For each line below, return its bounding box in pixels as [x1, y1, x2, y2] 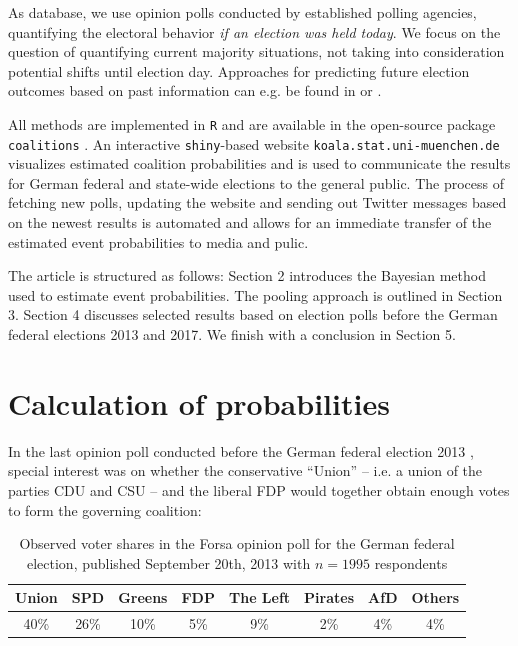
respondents [374, 552, 448, 573]
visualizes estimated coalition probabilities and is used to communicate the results [8, 153, 511, 174]
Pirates [304, 587, 355, 608]
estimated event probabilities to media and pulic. [8, 231, 309, 252]
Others [411, 587, 460, 608]
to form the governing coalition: [8, 499, 202, 520]
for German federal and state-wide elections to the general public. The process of [8, 172, 505, 193]
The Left [228, 587, 291, 608]
